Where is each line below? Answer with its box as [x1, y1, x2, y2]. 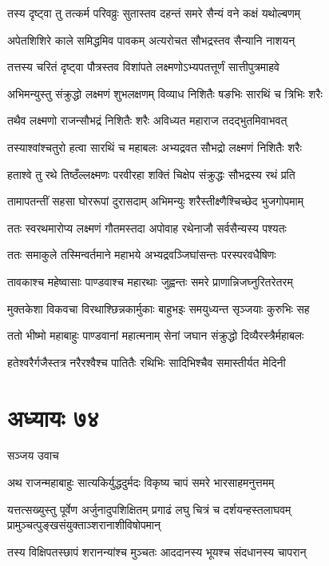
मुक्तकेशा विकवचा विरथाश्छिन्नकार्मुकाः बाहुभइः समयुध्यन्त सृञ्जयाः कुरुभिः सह [7, 300, 310, 317]
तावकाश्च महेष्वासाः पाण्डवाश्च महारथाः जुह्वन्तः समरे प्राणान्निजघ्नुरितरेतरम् [7, 273, 293, 289]
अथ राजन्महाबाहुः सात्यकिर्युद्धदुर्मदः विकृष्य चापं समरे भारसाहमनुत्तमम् [7, 474, 275, 491]
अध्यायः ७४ [7, 401, 100, 433]
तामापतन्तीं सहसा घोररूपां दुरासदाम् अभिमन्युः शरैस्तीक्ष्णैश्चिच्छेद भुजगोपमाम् [7, 193, 303, 209]
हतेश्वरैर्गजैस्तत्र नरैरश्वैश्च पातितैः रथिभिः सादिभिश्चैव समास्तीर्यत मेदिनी [7, 353, 286, 370]
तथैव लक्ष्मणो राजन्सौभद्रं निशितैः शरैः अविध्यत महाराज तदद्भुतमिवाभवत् [7, 112, 287, 129]
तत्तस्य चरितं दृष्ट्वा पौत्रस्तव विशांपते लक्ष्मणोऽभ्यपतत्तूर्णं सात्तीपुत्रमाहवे [7, 58, 279, 75]
